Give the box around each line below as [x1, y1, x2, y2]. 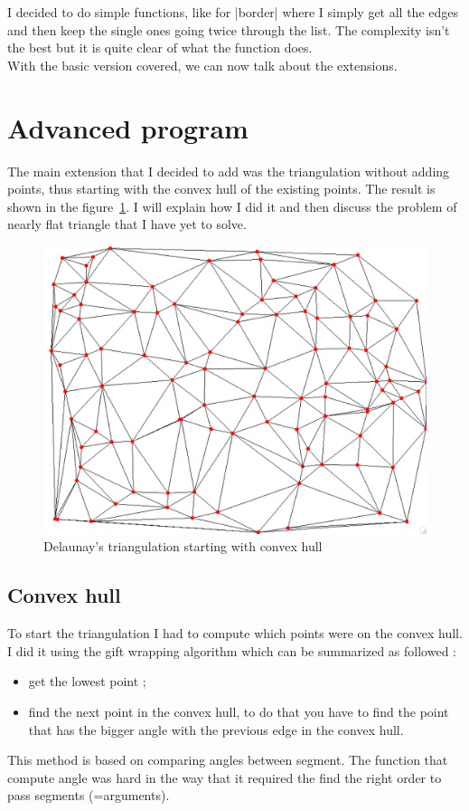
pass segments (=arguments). [7, 786, 170, 805]
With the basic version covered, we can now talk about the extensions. [7, 55, 398, 74]
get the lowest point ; [28, 672, 146, 691]
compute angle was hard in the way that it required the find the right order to [7, 768, 442, 787]
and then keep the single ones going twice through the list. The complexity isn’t [7, 20, 450, 39]
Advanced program [7, 109, 249, 146]
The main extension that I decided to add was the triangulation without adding [7, 161, 450, 180]
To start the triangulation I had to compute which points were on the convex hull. [7, 624, 463, 643]
